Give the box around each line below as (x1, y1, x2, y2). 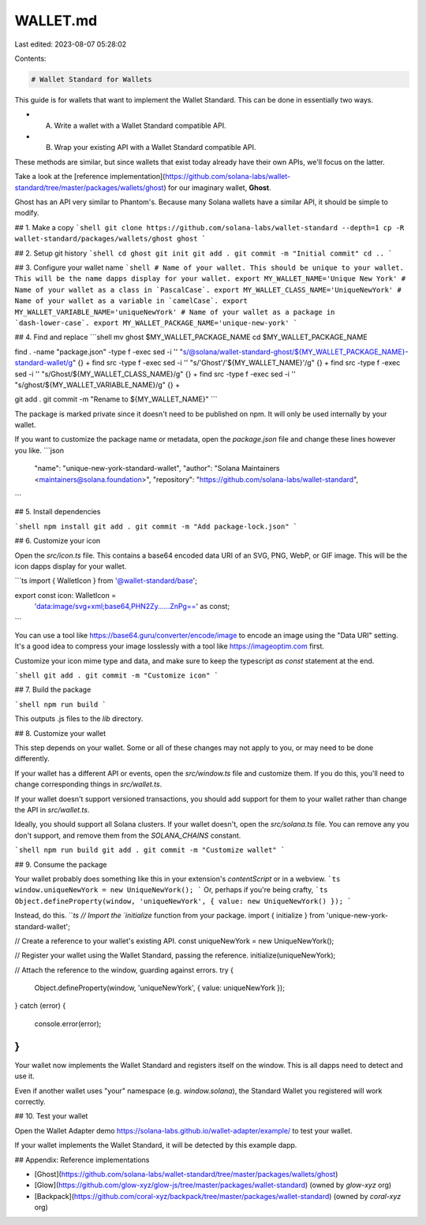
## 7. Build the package (14, 685, 92, 694)
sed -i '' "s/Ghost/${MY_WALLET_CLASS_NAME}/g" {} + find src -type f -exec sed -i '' (14, 369, 296, 379)
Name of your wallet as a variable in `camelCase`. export (14, 297, 248, 305)
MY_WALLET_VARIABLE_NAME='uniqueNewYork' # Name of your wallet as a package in (14, 308, 335, 316)
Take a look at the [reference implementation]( (14, 172, 166, 181)
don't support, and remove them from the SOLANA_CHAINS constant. (14, 831, 241, 840)
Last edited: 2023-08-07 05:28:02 (14, 39, 127, 49)
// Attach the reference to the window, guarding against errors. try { (14, 965, 234, 974)
